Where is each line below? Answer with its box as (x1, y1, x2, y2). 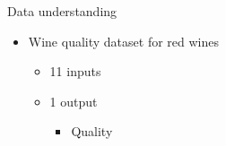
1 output (49, 91, 98, 110)
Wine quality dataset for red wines (28, 31, 219, 50)
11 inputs (49, 62, 101, 81)
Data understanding (7, 2, 117, 20)
